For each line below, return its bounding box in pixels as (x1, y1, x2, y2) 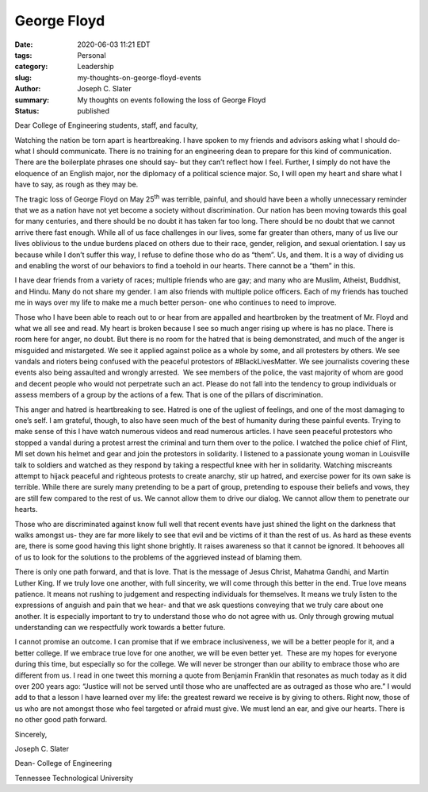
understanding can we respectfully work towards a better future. (14, 623, 226, 632)
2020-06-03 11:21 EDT (77, 40, 151, 49)
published (77, 106, 110, 115)
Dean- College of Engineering (14, 759, 113, 768)
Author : (14, 84, 41, 94)
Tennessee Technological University (14, 773, 134, 782)
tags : (14, 50, 32, 60)
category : (14, 62, 48, 71)
